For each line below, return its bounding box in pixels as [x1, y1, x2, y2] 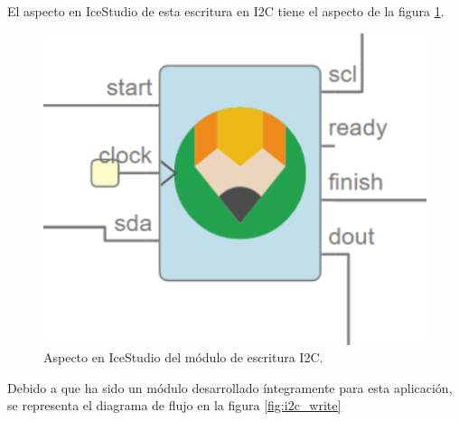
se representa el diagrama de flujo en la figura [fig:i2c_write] [7, 396, 342, 415]
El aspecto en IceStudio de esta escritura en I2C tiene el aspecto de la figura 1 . [7, 2, 445, 20]
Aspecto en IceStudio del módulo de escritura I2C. [43, 348, 323, 367]
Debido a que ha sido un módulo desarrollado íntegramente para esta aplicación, [7, 378, 453, 397]
